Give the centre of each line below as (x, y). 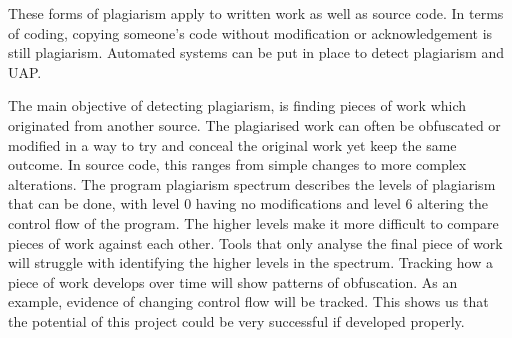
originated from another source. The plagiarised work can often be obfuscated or (254, 124)
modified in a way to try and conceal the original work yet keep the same (232, 144)
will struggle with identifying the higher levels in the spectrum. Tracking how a (250, 262)
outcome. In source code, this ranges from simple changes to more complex (237, 164)
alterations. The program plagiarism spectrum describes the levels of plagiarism (252, 183)
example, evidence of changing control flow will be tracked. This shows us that (248, 301)
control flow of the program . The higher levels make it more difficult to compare (253, 222)
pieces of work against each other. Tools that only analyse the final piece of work (255, 242)
